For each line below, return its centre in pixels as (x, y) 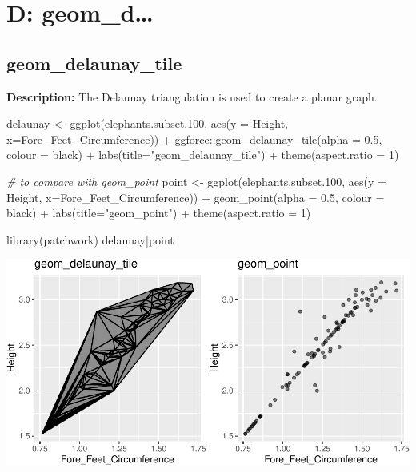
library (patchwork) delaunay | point (90, 239)
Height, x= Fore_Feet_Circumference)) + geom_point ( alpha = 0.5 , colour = (196, 197)
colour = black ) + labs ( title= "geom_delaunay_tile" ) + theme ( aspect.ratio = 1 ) (203, 155)
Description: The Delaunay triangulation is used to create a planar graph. (192, 96)
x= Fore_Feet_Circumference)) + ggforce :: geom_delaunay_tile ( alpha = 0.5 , (194, 139)
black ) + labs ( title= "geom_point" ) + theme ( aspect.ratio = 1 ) (159, 213)
